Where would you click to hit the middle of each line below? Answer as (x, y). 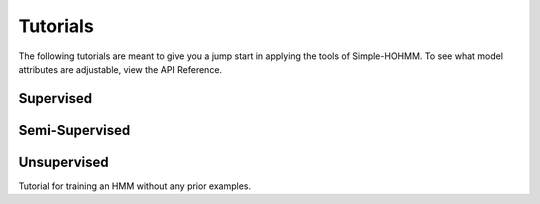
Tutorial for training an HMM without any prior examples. (135, 186)
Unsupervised (63, 161)
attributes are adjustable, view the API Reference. (120, 69)
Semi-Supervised (74, 130)
